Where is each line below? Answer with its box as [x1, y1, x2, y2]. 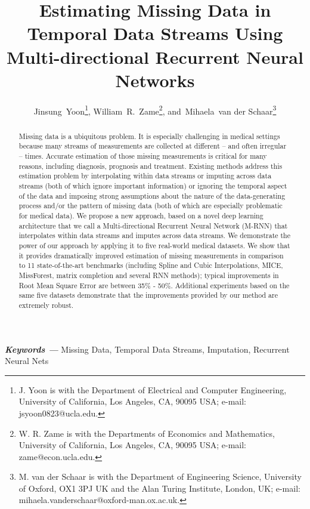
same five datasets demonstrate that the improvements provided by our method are [18, 290, 278, 300]
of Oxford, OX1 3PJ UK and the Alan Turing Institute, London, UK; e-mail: [18, 482, 300, 494]
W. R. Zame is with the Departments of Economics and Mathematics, [18, 427, 275, 439]
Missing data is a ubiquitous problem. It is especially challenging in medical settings [18, 131, 280, 141]
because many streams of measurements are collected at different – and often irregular [18, 141, 287, 151]
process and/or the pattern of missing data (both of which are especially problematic [18, 200, 283, 211]
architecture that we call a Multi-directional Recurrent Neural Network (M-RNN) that [18, 220, 288, 230]
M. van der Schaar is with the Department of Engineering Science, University [18, 470, 302, 483]
